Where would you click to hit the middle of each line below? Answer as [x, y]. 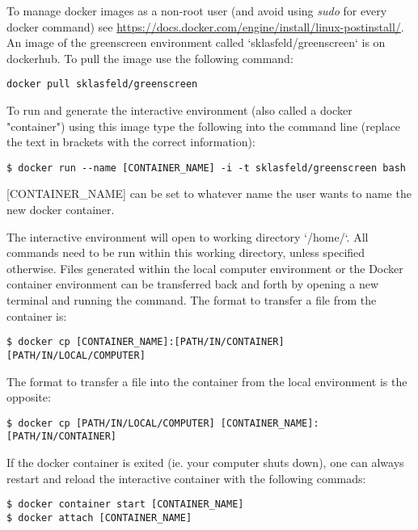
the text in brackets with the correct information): [131, 142]
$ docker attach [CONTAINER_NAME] [99, 517]
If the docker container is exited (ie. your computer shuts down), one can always [205, 463]
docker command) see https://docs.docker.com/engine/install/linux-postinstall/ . [205, 26]
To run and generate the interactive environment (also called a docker [179, 110]
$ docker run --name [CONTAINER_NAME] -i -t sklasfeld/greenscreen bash [206, 168]
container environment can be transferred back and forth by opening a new [193, 284]
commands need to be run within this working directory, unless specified [186, 252]
